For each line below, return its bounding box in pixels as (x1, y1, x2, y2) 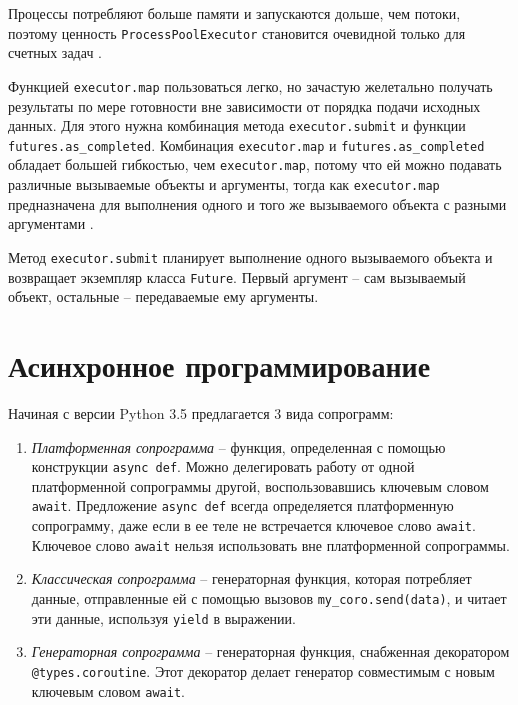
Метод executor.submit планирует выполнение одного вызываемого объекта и (8, 246, 493, 267)
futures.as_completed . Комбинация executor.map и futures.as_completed (8, 134, 485, 155)
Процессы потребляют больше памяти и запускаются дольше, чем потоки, (8, 3, 461, 23)
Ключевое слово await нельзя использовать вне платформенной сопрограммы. (31, 534, 510, 555)
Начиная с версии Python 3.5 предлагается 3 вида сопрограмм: (8, 402, 394, 423)
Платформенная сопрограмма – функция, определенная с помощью (31, 436, 446, 457)
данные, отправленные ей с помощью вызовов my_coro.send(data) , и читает (31, 587, 507, 608)
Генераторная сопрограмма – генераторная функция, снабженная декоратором (31, 641, 510, 662)
